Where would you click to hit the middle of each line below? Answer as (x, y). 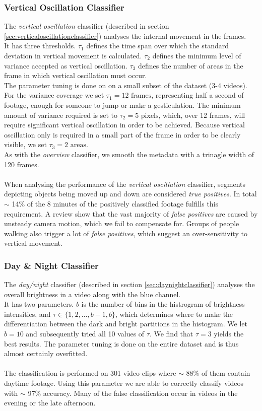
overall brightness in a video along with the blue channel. (92, 294)
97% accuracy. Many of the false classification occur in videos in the (133, 393)
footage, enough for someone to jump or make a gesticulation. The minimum (122, 105)
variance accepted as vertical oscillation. (66, 65)
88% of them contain (218, 373)
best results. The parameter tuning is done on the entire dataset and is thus (121, 343)
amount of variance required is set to (61, 115)
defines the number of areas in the (190, 65)
